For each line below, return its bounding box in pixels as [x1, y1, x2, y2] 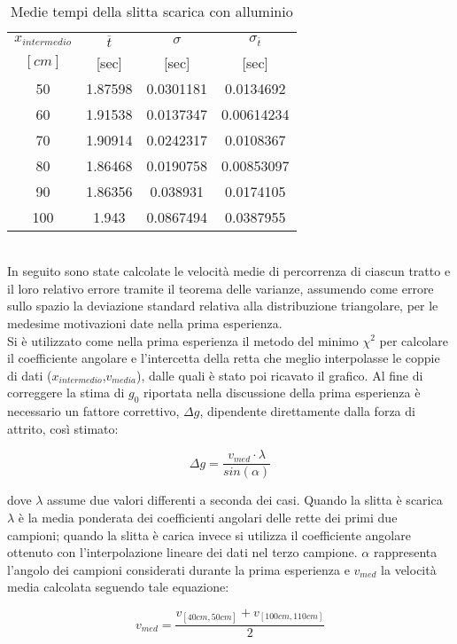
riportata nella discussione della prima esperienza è [143, 383, 421, 402]
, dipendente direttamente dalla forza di [199, 402, 415, 420]
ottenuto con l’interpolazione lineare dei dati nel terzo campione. [7, 543, 358, 562]
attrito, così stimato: [7, 419, 119, 437]
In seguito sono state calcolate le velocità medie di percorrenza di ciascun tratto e [7, 262, 451, 280]
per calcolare [379, 331, 449, 349]
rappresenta [373, 543, 438, 562]
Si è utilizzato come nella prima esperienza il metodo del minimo [7, 331, 359, 349]
